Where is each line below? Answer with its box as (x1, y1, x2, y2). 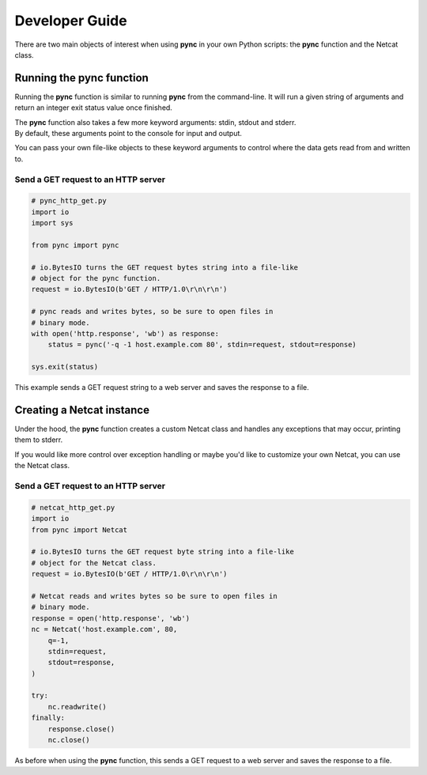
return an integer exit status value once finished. (14, 103, 173, 112)
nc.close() (47, 735, 90, 745)
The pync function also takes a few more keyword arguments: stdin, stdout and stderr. (14, 117, 297, 127)
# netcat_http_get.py (31, 503, 115, 512)
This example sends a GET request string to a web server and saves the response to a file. (14, 383, 309, 392)
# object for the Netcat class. (31, 558, 157, 567)
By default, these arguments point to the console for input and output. (14, 129, 243, 138)
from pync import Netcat (31, 525, 128, 534)
